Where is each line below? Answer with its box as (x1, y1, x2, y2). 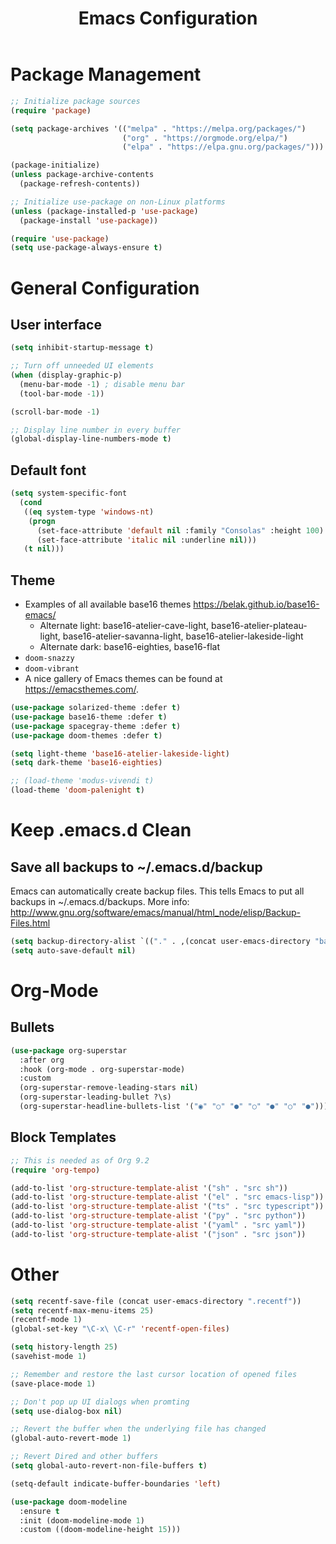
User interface (10, 316, 102, 333)
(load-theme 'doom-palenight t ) (10, 785, 145, 796)
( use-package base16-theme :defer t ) (10, 712, 168, 722)
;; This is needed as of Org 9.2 (10, 1155, 150, 1166)
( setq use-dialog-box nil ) (10, 1406, 123, 1416)
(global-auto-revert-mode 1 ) (10, 1433, 132, 1444)
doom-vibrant (24, 664, 80, 674)
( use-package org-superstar (10, 1045, 128, 1056)
